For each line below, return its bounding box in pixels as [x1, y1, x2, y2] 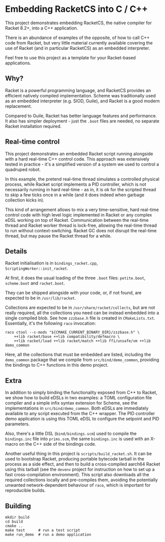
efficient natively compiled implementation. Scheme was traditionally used [5, 92, 156, 98]
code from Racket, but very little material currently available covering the [5, 40, 153, 45]
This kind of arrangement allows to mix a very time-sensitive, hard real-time [5, 207, 159, 212]
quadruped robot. [5, 167, 41, 172]
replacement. [5, 103, 32, 109]
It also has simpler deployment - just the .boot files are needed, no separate [5, 118, 160, 124]
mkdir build [5, 515, 30, 520]
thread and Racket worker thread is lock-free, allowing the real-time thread [5, 222, 157, 228]
